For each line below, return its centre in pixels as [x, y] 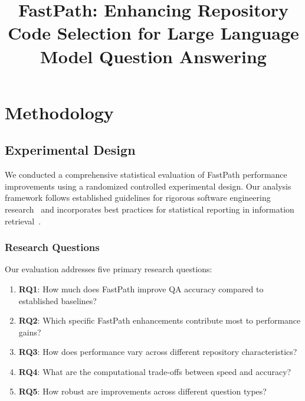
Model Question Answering [153, 56]
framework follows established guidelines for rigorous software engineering [138, 198]
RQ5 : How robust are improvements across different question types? [142, 391]
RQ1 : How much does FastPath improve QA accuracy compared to [141, 288]
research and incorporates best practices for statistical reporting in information [150, 209]
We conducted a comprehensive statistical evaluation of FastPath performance [146, 175]
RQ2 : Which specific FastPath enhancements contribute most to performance [160, 320]
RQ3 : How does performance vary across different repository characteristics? [158, 352]
